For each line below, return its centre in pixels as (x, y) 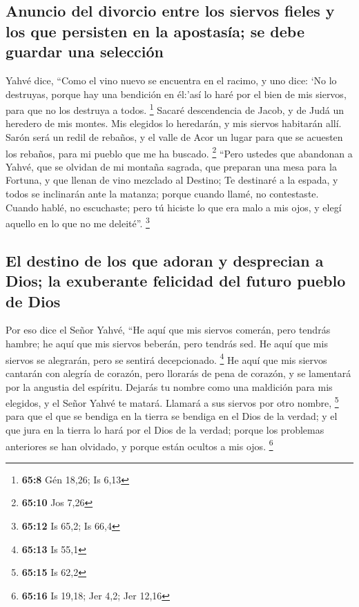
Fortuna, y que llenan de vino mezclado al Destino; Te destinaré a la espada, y (172, 180)
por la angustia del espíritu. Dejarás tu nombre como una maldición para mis (169, 386)
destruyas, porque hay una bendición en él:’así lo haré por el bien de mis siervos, (176, 94)
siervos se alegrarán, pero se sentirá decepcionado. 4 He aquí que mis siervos (166, 358)
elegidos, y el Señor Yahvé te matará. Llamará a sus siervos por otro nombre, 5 (172, 402)
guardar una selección (85, 51)
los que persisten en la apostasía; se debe (155, 31)
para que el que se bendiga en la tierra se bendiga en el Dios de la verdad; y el (172, 416)
